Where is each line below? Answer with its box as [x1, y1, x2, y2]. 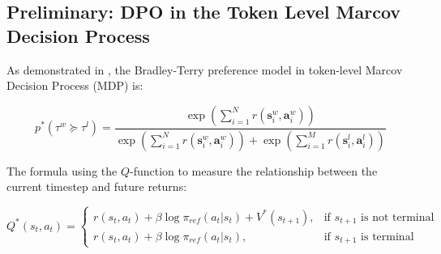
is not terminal [361, 211, 435, 223]
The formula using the [6, 162, 118, 179]
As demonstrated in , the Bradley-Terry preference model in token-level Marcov [6, 61, 403, 78]
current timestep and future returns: [6, 178, 187, 195]
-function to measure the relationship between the [129, 162, 378, 179]
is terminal [361, 231, 414, 243]
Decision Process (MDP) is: [6, 77, 143, 94]
